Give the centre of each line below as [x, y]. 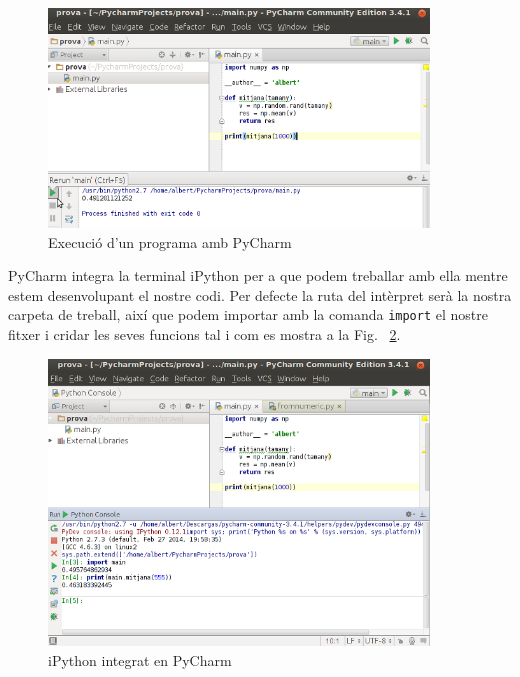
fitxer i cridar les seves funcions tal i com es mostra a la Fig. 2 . [204, 334]
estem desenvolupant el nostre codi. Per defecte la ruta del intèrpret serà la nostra [260, 294]
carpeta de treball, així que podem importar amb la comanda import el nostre [248, 314]
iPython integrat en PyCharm [140, 659]
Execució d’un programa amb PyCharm [170, 241]
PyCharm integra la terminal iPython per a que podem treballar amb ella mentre [258, 275]
